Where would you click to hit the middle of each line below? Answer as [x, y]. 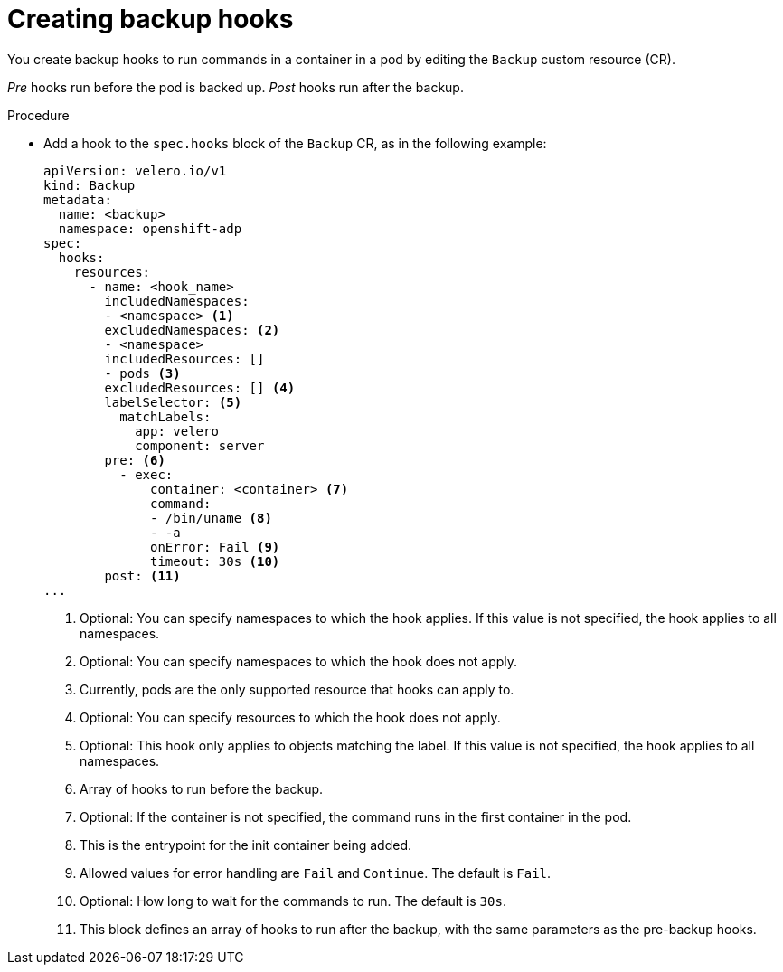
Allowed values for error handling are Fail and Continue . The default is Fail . [316, 873]
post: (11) [142, 576]
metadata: [78, 199]
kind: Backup [90, 185]
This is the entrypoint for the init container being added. [246, 845]
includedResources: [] [184, 359]
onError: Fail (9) [215, 547]
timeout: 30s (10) [215, 561]
